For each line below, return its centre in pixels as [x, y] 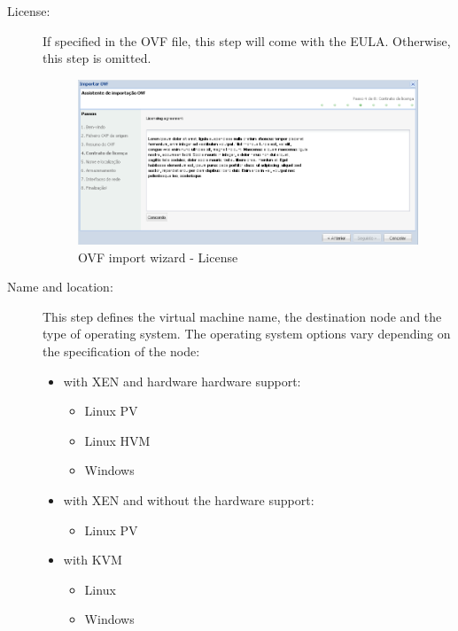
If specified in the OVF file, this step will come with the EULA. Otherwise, [247, 40]
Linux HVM [117, 440]
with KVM [93, 560]
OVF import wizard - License [158, 257]
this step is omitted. [97, 58]
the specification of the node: [121, 351]
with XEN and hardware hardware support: [182, 381]
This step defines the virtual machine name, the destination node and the [242, 316]
